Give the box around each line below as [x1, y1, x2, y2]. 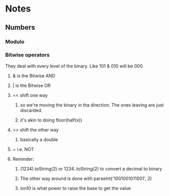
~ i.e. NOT [12, 146, 34, 152]
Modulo [5, 38, 25, 45]
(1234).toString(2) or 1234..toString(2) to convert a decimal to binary [20, 165, 162, 171]
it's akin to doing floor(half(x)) [20, 117, 82, 123]
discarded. [20, 107, 43, 113]
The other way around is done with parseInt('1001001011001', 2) [20, 175, 152, 181]
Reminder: [12, 156, 34, 162]
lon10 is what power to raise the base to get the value [20, 185, 131, 191]
